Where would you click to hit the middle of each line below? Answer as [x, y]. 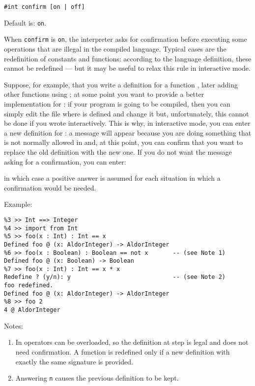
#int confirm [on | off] [44, 7]
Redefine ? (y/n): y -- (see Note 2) [115, 277]
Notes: [14, 325]
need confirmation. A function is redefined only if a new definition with [123, 351]
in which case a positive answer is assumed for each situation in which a [112, 178]
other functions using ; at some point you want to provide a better [104, 94]
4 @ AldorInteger [32, 310]
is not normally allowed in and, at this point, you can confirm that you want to [123, 142]
